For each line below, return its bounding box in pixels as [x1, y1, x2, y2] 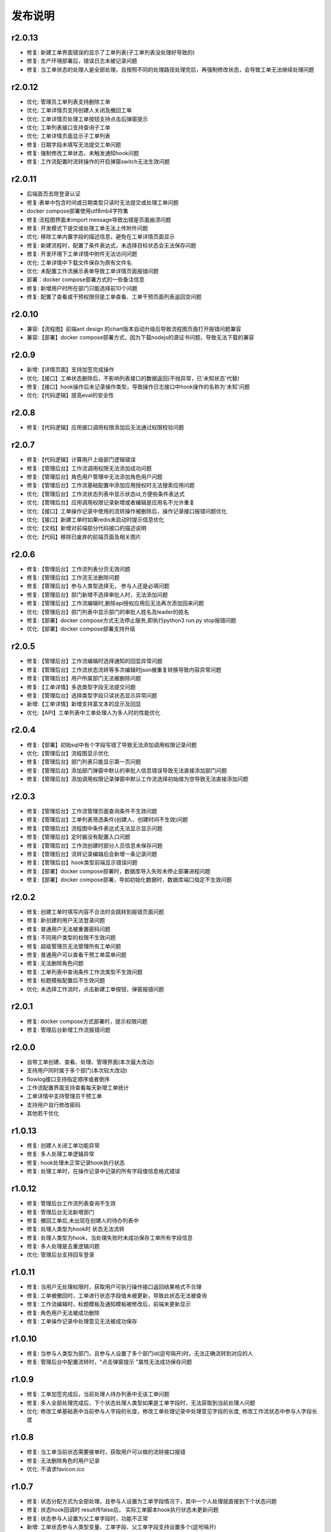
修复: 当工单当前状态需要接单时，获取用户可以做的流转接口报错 [26, 1448, 186, 1455]
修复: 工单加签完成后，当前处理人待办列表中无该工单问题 [26, 1390, 170, 1398]
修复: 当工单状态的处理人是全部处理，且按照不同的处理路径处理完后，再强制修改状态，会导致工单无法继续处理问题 [26, 66, 314, 73]
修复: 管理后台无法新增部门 [26, 1208, 94, 1216]
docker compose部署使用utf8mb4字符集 [26, 207, 129, 214]
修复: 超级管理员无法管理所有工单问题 [26, 942, 121, 950]
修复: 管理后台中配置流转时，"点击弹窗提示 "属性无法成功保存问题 [26, 1358, 192, 1366]
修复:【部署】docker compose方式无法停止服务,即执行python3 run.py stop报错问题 [26, 616, 237, 624]
